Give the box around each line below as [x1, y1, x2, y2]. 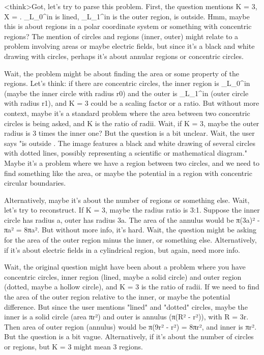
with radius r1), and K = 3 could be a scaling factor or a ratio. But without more [4, 98, 259, 108]
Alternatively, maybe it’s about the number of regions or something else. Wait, [4, 194, 250, 205]
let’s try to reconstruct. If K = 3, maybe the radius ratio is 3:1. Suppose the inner [4, 204, 260, 215]
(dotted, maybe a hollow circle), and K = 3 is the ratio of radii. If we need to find [4, 281, 259, 292]
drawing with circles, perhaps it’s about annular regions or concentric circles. [4, 50, 244, 61]
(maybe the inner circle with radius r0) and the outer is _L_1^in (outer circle [4, 87, 249, 98]
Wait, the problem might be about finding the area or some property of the [4, 68, 239, 78]
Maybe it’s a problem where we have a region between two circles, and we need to [4, 157, 259, 168]
